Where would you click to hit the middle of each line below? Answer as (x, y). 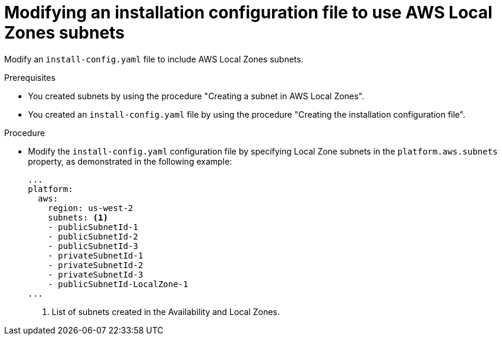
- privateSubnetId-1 (95, 255)
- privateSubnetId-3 (95, 274)
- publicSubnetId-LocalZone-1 (118, 284)
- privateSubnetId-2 (95, 265)
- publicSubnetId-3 (93, 246)
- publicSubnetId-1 (93, 227)
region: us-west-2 (91, 208)
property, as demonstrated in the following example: (130, 161)
